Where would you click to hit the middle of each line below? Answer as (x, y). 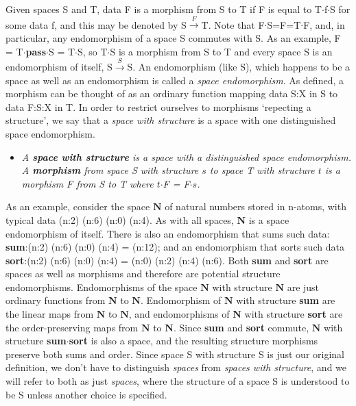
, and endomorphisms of (179, 314)
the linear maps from (50, 314)
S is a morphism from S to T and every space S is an (221, 51)
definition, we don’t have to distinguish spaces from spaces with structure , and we (176, 367)
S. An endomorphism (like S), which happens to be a (239, 66)
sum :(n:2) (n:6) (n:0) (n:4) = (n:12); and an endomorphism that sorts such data (175, 247)
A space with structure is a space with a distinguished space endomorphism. (186, 156)
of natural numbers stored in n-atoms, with (256, 206)
